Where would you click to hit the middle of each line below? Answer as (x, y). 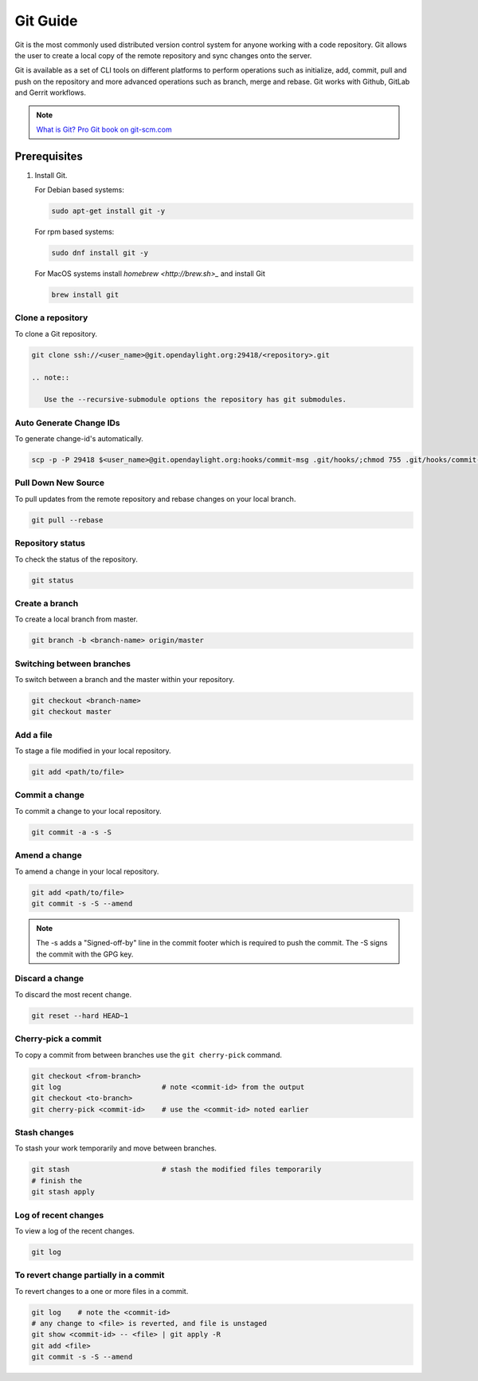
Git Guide (46, 21)
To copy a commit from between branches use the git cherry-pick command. (148, 1055)
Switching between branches (73, 664)
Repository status (50, 543)
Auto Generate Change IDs (67, 423)
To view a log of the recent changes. (75, 1231)
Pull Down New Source (60, 483)
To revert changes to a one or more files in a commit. (102, 1291)
